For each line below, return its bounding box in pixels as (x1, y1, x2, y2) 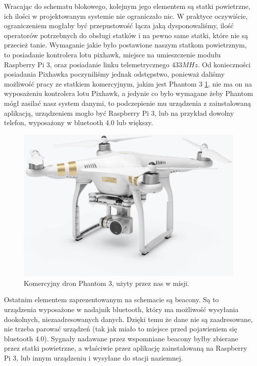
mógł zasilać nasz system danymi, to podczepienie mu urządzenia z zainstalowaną (4, 97, 251, 108)
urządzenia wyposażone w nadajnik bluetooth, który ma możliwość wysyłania (4, 304, 239, 315)
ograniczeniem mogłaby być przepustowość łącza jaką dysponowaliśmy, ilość (4, 20, 234, 31)
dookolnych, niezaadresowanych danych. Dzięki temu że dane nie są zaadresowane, (4, 314, 253, 324)
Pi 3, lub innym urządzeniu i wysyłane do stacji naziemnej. (4, 353, 183, 363)
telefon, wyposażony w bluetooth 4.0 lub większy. (4, 117, 153, 128)
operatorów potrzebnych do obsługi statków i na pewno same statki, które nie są (4, 30, 248, 40)
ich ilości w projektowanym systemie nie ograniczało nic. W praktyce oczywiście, (4, 10, 248, 21)
